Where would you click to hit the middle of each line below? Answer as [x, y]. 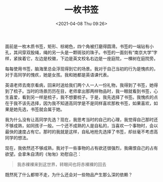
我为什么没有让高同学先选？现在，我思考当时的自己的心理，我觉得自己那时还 [81, 120]
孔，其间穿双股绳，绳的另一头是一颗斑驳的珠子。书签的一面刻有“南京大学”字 [81, 52]
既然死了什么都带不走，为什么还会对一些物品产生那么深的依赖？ [69, 174]
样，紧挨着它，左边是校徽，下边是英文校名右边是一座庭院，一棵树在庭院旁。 [81, 58]
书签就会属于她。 [47, 109]
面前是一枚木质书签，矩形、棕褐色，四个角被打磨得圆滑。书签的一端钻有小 [79, 46]
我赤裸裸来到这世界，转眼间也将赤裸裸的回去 [62, 164]
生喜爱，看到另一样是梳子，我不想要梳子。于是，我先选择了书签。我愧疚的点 [81, 97]
